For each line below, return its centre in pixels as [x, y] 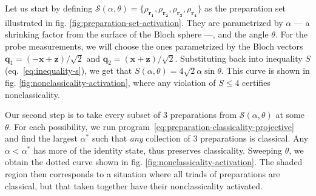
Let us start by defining [49, 8]
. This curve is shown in [265, 70]
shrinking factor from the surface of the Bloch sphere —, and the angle [137, 34]
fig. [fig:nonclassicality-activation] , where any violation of [110, 82]
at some [290, 115]
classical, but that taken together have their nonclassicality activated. [134, 185]
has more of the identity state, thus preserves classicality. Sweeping [158, 150]
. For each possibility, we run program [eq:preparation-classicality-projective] [151, 126]
